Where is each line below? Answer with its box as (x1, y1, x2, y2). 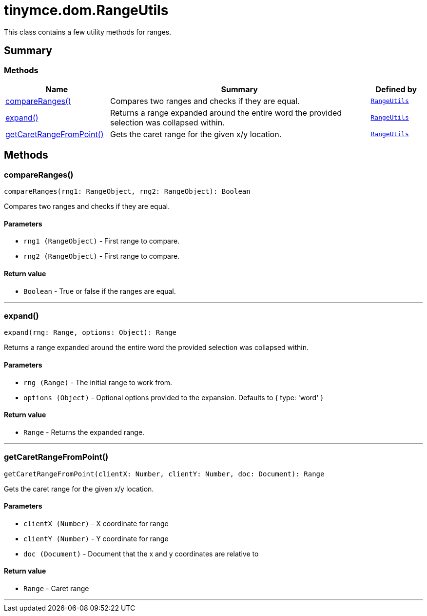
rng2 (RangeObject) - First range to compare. (23, 252, 180, 261)
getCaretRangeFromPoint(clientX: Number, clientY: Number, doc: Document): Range (4, 470, 325, 478)
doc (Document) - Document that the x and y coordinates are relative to (23, 549, 259, 558)
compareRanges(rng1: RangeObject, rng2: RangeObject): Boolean (4, 187, 251, 196)
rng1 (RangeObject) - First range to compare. (23, 237, 180, 246)
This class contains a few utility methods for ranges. (4, 27, 172, 36)
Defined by (375, 84, 417, 94)
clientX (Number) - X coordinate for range (23, 519, 169, 528)
